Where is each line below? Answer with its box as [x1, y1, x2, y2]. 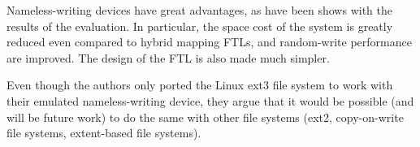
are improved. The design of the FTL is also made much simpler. [6, 49, 330, 66]
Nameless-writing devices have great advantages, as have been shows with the [6, 2, 392, 18]
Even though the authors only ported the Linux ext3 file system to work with [6, 76, 393, 93]
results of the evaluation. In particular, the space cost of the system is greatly [6, 17, 393, 34]
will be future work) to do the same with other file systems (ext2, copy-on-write [6, 108, 404, 125]
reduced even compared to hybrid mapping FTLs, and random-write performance [6, 33, 412, 50]
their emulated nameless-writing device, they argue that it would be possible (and [6, 92, 414, 109]
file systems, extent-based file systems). [6, 124, 201, 141]
